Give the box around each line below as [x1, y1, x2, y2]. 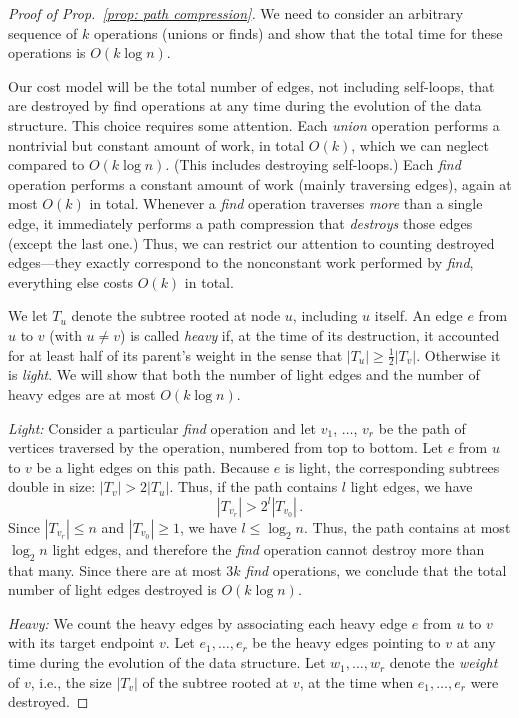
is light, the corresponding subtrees [285, 456, 500, 477]
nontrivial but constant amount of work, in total [8, 134, 305, 155]
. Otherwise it [416, 344, 501, 365]
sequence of [8, 22, 78, 43]
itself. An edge [374, 305, 463, 326]
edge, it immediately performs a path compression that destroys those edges [8, 212, 473, 233]
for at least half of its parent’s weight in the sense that [8, 344, 343, 365]
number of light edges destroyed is [8, 579, 217, 600]
